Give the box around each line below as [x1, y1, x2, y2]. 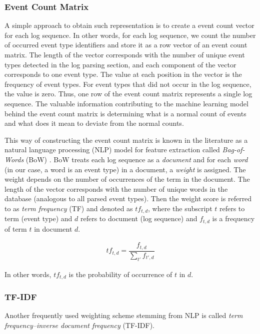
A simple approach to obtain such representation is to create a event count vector [4, 20, 254, 30]
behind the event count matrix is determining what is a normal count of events [4, 108, 246, 118]
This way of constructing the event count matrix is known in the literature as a [4, 134, 248, 145]
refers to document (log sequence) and [80, 213, 197, 224]
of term [4, 223, 27, 234]
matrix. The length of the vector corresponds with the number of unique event [4, 49, 245, 59]
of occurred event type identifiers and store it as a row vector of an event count [4, 39, 247, 50]
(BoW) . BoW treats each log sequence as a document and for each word [25, 154, 248, 164]
